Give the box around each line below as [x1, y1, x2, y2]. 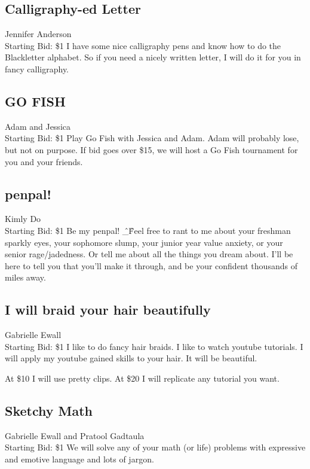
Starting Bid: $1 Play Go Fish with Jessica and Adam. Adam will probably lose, [5, 132, 299, 144]
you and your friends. [5, 155, 83, 167]
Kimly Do [5, 212, 41, 225]
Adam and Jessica [5, 120, 70, 132]
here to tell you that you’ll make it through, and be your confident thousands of [5, 259, 297, 272]
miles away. [5, 271, 46, 284]
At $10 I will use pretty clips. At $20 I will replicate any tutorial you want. [5, 371, 280, 384]
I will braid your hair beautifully [5, 300, 211, 319]
